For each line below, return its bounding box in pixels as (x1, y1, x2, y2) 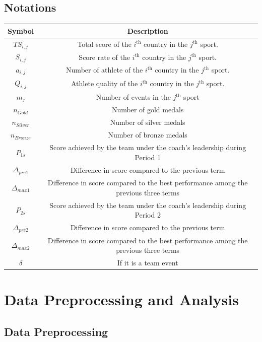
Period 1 (135, 152, 161, 162)
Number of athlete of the (66, 64, 143, 75)
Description (127, 25, 168, 36)
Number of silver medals (110, 117, 185, 127)
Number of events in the (96, 92, 171, 102)
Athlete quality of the (71, 78, 138, 89)
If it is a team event (117, 257, 178, 268)
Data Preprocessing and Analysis (4, 289, 239, 310)
